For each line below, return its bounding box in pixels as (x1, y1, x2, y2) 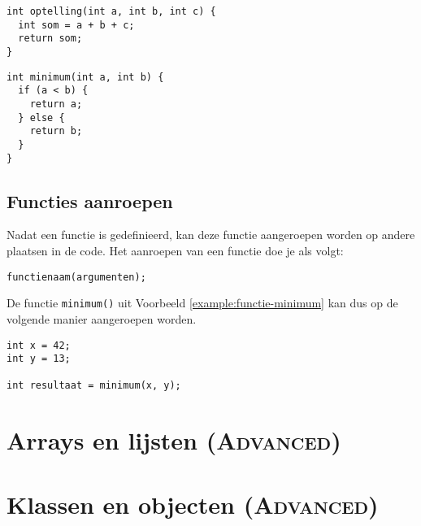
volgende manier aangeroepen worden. (7, 310, 197, 327)
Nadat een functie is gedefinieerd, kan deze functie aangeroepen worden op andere (7, 226, 415, 243)
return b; (29, 125, 83, 137)
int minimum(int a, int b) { (7, 71, 164, 83)
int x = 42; (7, 339, 71, 351)
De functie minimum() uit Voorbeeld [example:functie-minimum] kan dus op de (7, 294, 398, 311)
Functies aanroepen (7, 188, 173, 213)
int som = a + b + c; (18, 19, 135, 31)
